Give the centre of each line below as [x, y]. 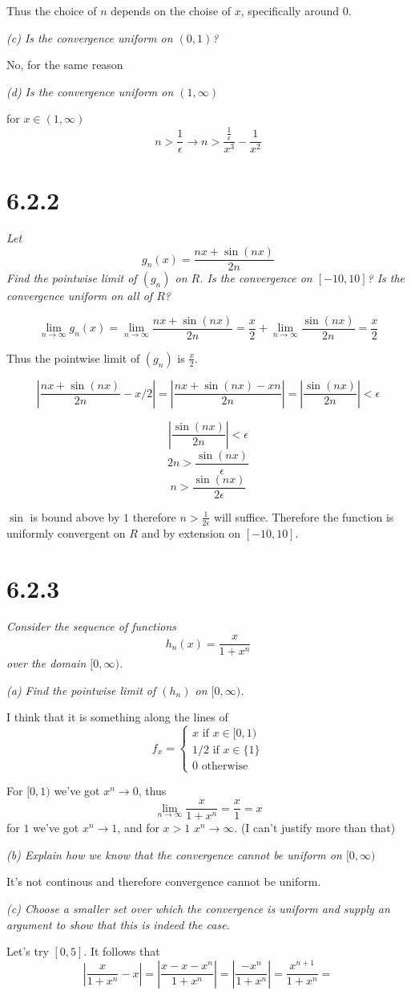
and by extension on [191, 532]
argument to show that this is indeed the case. [118, 924]
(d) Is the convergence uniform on [90, 91]
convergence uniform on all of [80, 296]
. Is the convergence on [256, 278]
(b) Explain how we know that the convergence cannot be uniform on [174, 854]
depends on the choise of [171, 10]
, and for [138, 828]
